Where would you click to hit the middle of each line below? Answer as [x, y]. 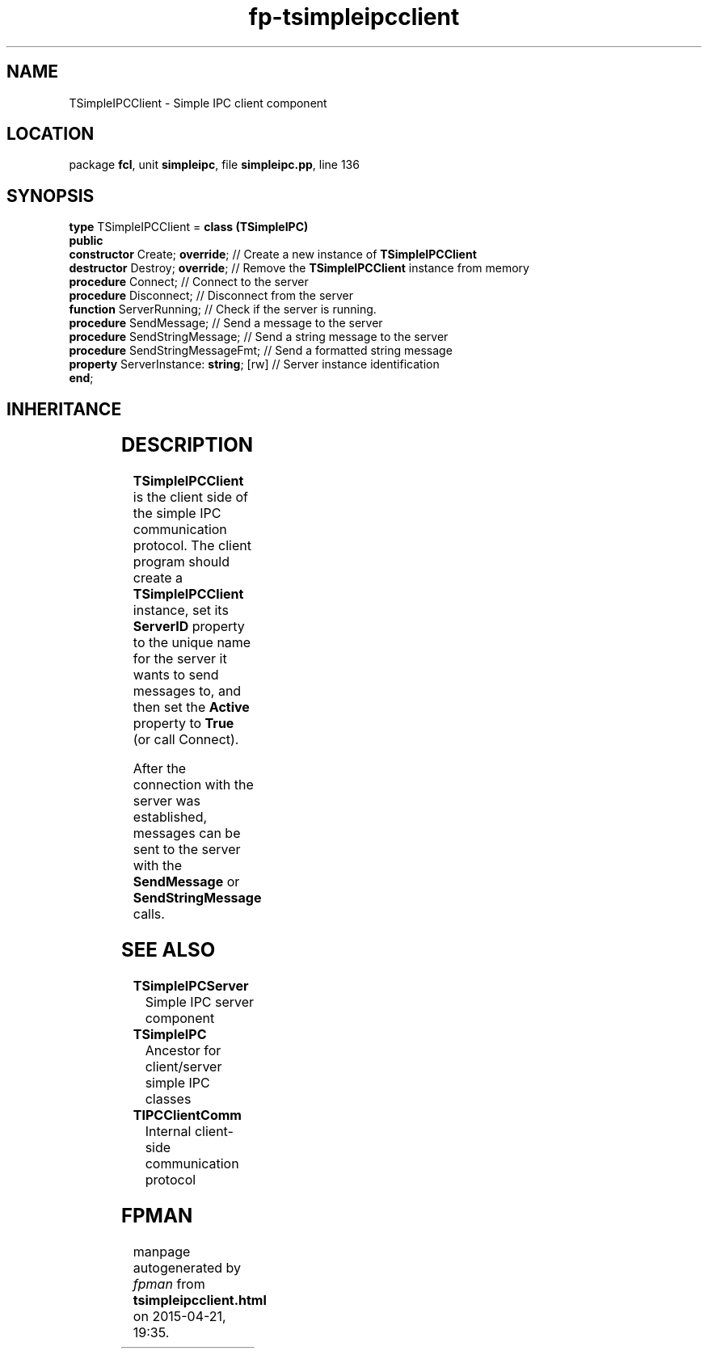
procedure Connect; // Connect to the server [189, 282]
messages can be [187, 833]
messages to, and [187, 691]
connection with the [193, 785]
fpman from [169, 1283]
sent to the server [187, 850]
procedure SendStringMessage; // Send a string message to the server [259, 337]
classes [168, 1098]
